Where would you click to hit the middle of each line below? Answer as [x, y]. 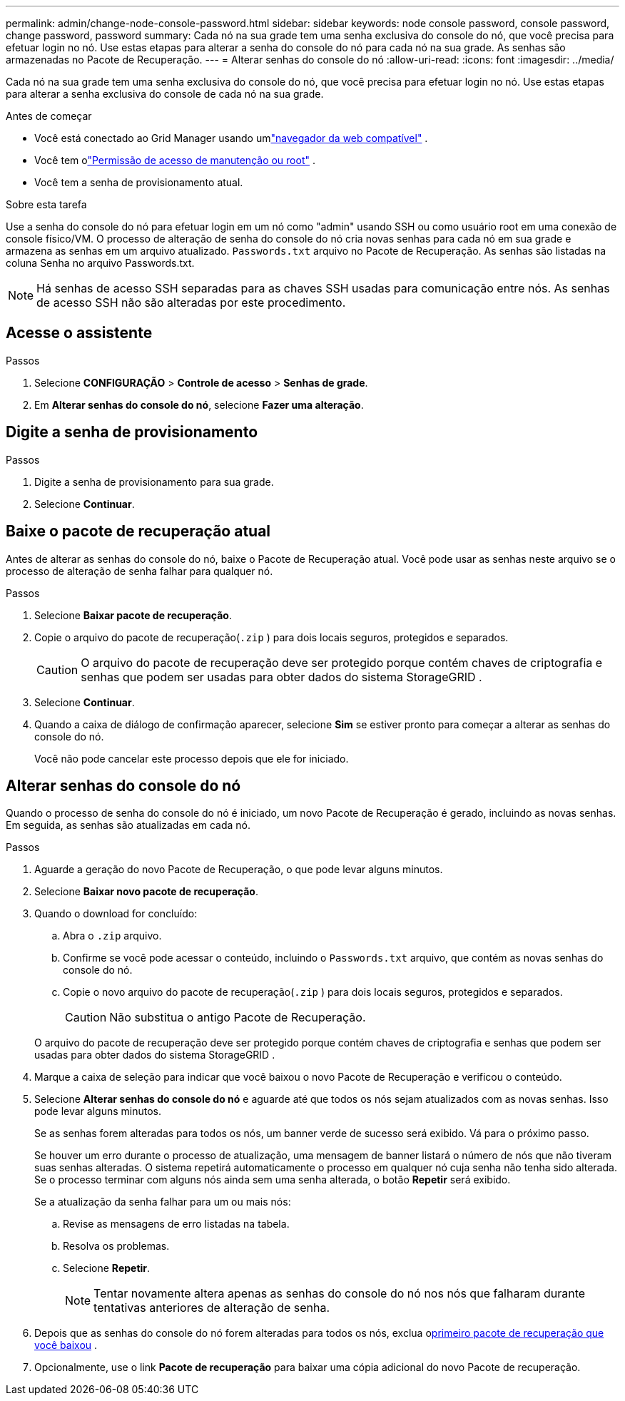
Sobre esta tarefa [46, 204]
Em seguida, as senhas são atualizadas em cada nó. [128, 825]
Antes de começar [49, 116]
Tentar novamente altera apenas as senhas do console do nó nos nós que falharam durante [340, 1294]
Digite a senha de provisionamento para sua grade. [154, 482]
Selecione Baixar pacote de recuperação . [133, 615]
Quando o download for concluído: [116, 914]
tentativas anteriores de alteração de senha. [212, 1308]
